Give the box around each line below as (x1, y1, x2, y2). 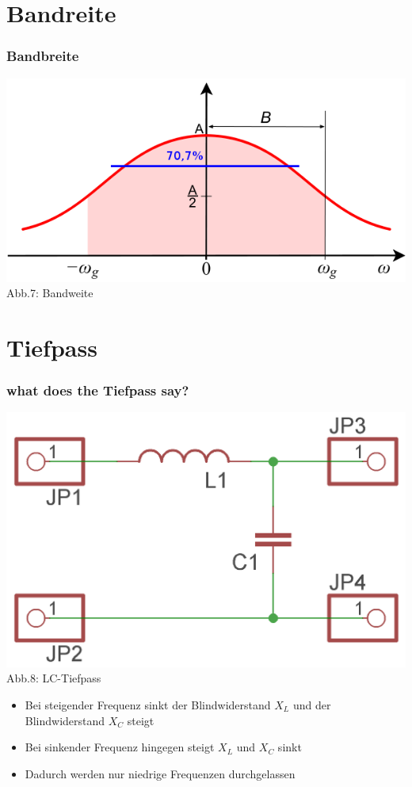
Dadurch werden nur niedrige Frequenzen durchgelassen (25, 765, 296, 781)
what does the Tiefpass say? (6, 380, 189, 400)
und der (292, 696, 331, 713)
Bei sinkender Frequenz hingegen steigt (25, 739, 215, 755)
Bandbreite (6, 46, 79, 66)
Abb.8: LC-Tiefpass (6, 670, 101, 686)
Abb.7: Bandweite (6, 285, 93, 301)
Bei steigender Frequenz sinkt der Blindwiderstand (25, 696, 271, 713)
